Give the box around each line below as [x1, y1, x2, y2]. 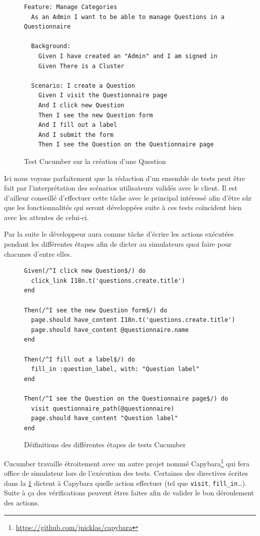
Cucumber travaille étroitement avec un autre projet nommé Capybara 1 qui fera [4, 456, 249, 468]
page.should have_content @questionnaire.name [31, 326, 189, 333]
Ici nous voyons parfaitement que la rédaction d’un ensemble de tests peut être [4, 172, 245, 183]
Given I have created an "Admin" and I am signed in [38, 52, 217, 60]
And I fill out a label [38, 121, 117, 129]
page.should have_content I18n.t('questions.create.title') [31, 316, 235, 324]
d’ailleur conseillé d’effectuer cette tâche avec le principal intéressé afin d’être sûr [4, 192, 252, 203]
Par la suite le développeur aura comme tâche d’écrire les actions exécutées [4, 229, 234, 239]
